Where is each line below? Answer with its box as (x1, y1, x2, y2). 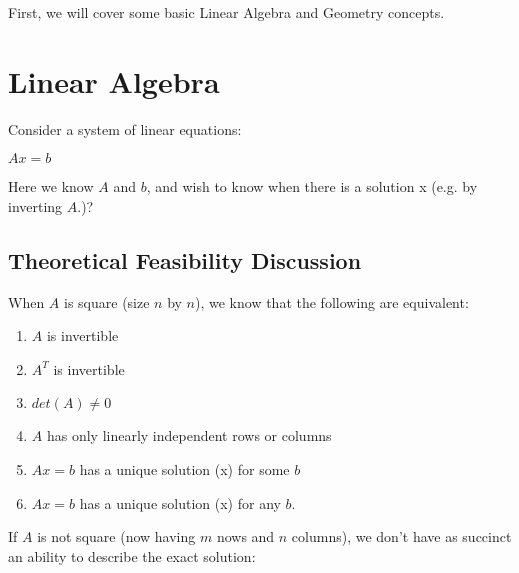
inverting (8, 195, 63, 216)
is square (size (64, 291, 150, 312)
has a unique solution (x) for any (79, 492, 281, 513)
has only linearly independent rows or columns (46, 425, 332, 446)
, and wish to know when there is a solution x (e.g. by (146, 176, 478, 197)
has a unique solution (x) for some (79, 459, 290, 480)
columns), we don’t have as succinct (291, 526, 512, 547)
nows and (216, 526, 275, 547)
